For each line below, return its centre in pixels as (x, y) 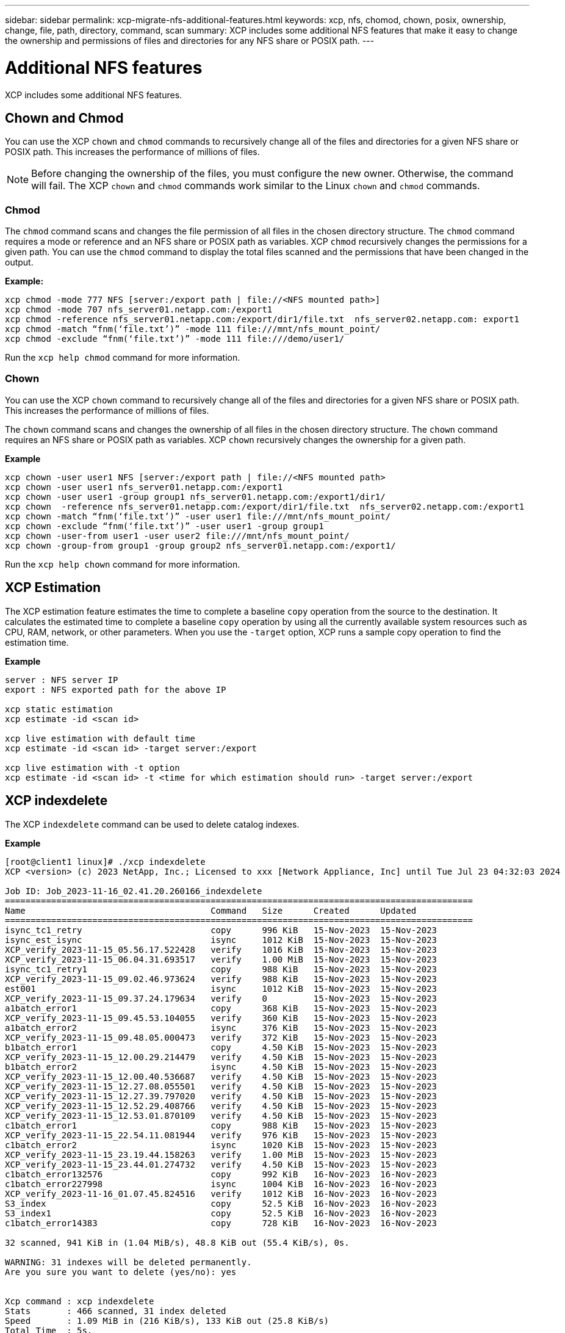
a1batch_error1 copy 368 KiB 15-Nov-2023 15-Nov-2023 (221, 1008)
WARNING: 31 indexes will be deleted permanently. (128, 1262)
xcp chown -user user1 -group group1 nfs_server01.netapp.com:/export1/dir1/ (195, 497)
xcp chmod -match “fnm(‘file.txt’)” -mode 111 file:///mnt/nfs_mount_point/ (193, 329)
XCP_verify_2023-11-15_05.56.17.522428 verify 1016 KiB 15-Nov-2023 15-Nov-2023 (221, 949)
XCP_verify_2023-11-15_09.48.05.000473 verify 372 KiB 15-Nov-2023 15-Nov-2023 (221, 1037)
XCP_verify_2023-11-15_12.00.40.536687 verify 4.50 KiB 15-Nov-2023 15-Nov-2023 (221, 1076)
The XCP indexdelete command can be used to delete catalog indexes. (152, 824)
